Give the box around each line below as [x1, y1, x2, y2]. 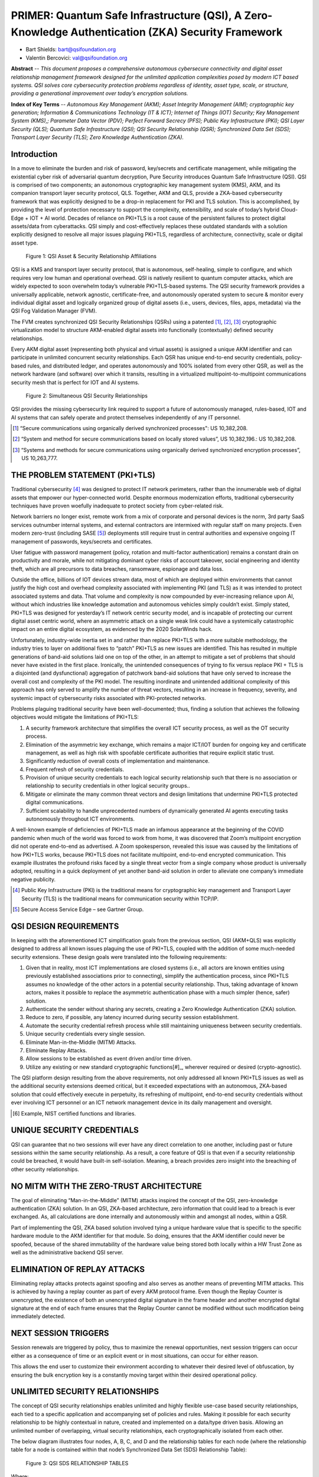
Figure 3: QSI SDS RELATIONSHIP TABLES [25, 1459, 129, 1466]
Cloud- [281, 206, 298, 213]
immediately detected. [11, 1313, 66, 1320]
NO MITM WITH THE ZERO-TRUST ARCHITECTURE [11, 1181, 202, 1191]
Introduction [11, 149, 58, 160]
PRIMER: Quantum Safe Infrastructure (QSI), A [11, 9, 242, 22]
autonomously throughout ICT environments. [25, 815, 135, 822]
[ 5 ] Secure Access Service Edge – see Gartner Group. [12, 906, 144, 913]
